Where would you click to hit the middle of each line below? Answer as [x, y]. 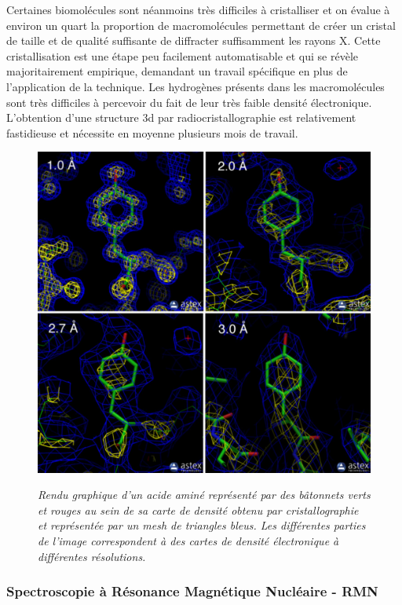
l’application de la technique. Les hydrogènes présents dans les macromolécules [196, 86]
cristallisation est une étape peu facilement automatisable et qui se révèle [183, 55]
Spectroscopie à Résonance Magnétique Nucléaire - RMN [192, 591]
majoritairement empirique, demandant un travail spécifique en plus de [177, 71]
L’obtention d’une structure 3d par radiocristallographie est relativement [181, 117]
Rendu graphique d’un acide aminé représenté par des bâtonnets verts [204, 495]
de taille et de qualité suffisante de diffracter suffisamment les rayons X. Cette [194, 40]
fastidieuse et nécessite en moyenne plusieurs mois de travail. [152, 132]
